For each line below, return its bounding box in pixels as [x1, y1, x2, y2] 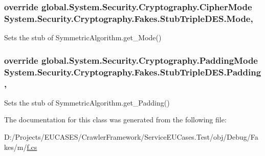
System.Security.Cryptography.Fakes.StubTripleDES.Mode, [4, 12, 253, 24]
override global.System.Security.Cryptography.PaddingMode [4, 54, 258, 66]
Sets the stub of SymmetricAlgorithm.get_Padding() [4, 97, 170, 108]
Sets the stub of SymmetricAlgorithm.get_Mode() [4, 32, 162, 43]
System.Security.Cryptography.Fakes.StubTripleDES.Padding [4, 65, 261, 78]
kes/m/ [4, 141, 27, 152]
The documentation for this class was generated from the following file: [4, 114, 227, 125]
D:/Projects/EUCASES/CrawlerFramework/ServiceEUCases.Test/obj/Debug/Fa [4, 131, 258, 142]
